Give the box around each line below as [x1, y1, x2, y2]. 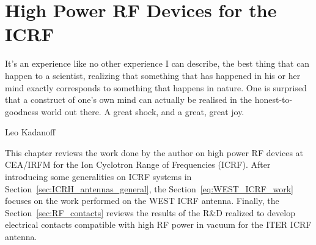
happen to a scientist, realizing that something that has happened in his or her [5, 69, 301, 81]
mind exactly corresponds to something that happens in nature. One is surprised [5, 81, 307, 94]
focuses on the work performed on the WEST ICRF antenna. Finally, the [5, 194, 279, 207]
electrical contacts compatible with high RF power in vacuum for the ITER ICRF [5, 218, 312, 231]
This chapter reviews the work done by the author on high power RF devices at [5, 146, 304, 159]
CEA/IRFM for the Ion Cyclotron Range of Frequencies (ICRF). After [5, 158, 271, 171]
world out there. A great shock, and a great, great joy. [41, 105, 244, 118]
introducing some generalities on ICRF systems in [5, 170, 192, 183]
